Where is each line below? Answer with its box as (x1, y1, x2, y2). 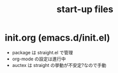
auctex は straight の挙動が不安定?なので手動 (12, 62, 106, 68)
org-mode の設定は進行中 (12, 56, 66, 62)
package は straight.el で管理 (12, 49, 73, 55)
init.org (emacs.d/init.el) (5, 32, 110, 44)
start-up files (56, 4, 113, 15)
